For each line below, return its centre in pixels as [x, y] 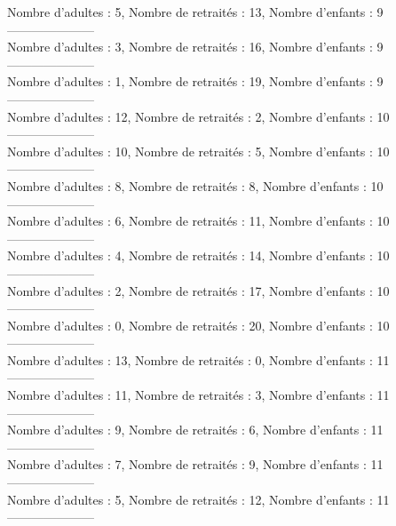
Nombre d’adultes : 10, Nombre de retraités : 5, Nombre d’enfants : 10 [198, 151]
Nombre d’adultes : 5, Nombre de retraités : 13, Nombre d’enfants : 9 [195, 12]
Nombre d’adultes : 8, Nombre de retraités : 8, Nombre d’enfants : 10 [195, 185]
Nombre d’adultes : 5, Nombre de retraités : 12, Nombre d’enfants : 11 [198, 499]
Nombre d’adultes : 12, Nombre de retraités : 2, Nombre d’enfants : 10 [198, 116]
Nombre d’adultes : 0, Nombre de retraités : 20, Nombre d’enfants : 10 [198, 325]
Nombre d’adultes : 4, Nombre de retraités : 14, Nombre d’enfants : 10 [198, 255]
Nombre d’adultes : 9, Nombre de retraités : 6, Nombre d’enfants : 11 [195, 430]
